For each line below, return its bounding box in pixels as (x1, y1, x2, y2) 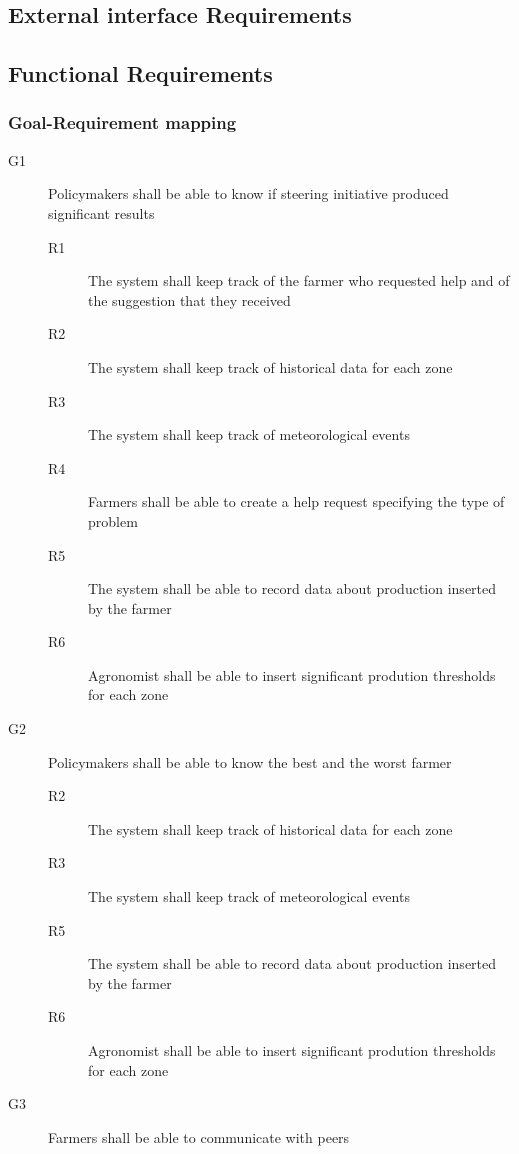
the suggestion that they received (88, 289, 291, 310)
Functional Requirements (8, 58, 273, 89)
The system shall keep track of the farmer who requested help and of (88, 270, 510, 291)
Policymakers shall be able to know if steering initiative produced (48, 183, 449, 204)
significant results (48, 202, 155, 223)
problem (88, 510, 138, 531)
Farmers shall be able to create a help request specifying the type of (88, 491, 505, 512)
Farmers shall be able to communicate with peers (48, 1126, 350, 1147)
